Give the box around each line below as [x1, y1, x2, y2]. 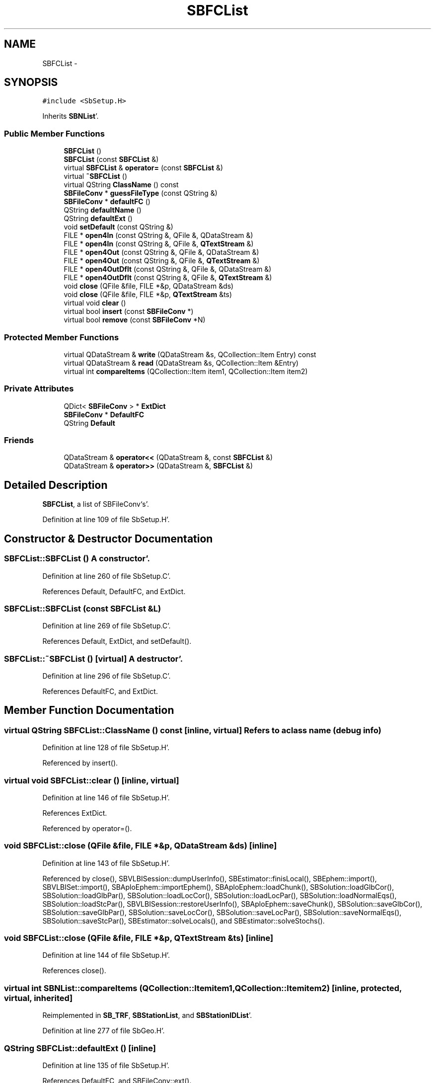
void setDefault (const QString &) [64, 223, 173, 232]
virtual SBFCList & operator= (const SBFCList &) [64, 163, 223, 172]
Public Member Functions [4, 128, 105, 139]
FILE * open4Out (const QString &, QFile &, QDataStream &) [64, 248, 259, 257]
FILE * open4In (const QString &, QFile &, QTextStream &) [64, 239, 254, 248]
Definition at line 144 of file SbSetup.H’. [42, 951, 170, 960]
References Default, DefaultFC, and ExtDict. [42, 587, 186, 596]
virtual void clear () [64, 299, 126, 308]
